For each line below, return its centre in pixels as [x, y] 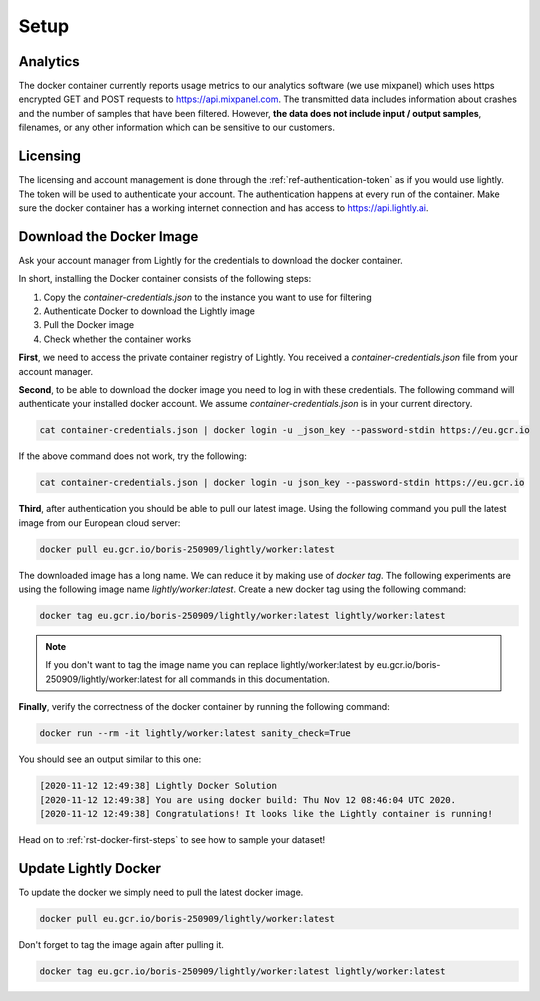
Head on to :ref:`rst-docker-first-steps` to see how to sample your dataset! [172, 839]
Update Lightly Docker [90, 868]
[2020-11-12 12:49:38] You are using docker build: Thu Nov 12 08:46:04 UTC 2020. [248, 799]
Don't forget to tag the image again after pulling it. [121, 944]
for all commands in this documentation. [247, 679]
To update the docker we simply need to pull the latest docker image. [161, 892]
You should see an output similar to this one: [110, 759]
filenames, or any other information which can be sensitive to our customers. [176, 127]
